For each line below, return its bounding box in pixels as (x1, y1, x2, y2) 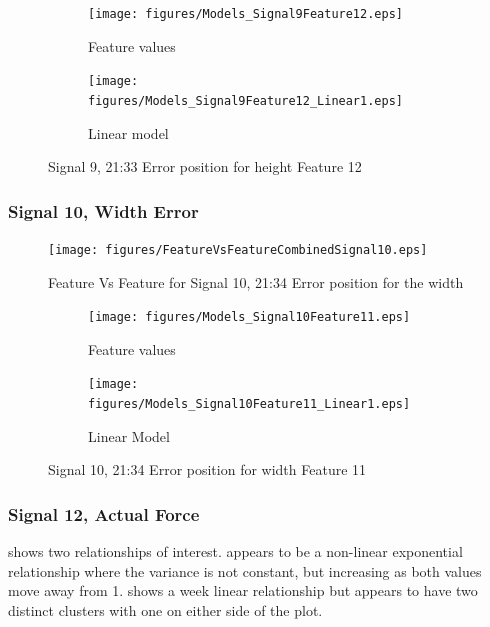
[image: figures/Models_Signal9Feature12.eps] (88, 7, 403, 21)
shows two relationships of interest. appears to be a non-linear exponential (8, 541, 463, 562)
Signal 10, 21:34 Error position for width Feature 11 (48, 459, 367, 480)
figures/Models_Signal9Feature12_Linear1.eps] (88, 93, 403, 108)
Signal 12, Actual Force (8, 501, 200, 526)
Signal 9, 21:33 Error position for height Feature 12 (48, 156, 362, 177)
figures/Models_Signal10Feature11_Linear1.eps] (88, 397, 411, 412)
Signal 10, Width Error (8, 198, 199, 223)
